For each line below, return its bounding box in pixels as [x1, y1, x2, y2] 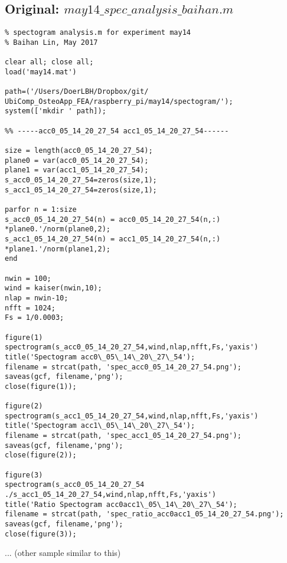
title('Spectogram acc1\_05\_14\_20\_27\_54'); [5, 421, 195, 430]
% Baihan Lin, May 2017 [5, 38, 98, 47]
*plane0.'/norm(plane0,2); [5, 225, 110, 234]
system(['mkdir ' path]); [5, 107, 106, 116]
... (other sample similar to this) [5, 546, 121, 559]
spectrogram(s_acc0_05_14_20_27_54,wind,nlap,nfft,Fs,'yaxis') [5, 343, 259, 352]
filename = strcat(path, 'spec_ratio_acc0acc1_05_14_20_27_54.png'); [5, 510, 284, 519]
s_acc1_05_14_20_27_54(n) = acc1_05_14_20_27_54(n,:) [5, 234, 221, 243]
